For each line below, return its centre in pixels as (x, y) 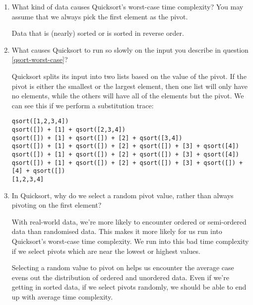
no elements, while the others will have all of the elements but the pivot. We (128, 96)
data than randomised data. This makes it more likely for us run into (117, 231)
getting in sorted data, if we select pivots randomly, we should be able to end (129, 287)
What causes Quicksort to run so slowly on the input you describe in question (130, 49)
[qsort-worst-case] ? (40, 59)
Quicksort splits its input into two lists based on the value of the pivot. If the (129, 76)
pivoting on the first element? (57, 205)
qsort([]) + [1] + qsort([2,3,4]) (68, 130)
